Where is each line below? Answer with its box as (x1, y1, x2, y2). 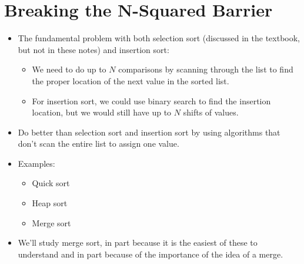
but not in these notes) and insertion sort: (18, 43, 169, 55)
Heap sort (32, 197, 68, 209)
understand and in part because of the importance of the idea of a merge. (18, 247, 283, 260)
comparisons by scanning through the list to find (118, 63, 293, 75)
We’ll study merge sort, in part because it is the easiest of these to (18, 236, 258, 249)
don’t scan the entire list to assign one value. (18, 137, 179, 150)
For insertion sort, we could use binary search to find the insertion (32, 94, 271, 107)
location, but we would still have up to (32, 106, 172, 118)
